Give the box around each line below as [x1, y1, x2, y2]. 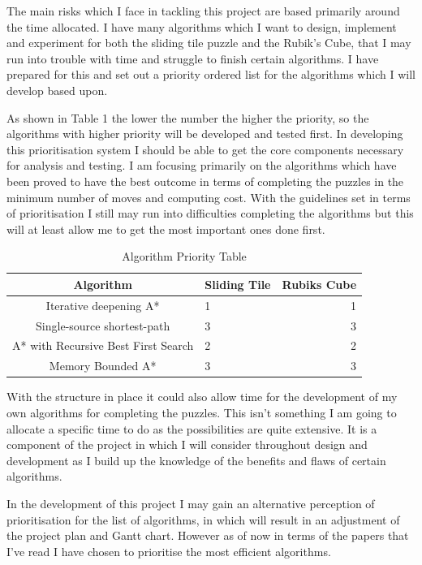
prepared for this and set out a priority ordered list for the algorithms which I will [6, 66, 416, 83]
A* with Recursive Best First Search [12, 337, 194, 354]
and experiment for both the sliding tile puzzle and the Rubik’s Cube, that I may [6, 34, 411, 51]
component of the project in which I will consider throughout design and [6, 436, 368, 453]
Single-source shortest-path [36, 317, 170, 334]
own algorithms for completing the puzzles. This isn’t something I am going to [6, 403, 397, 421]
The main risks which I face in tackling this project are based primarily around [6, 2, 400, 19]
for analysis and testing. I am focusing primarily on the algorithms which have [6, 157, 397, 174]
